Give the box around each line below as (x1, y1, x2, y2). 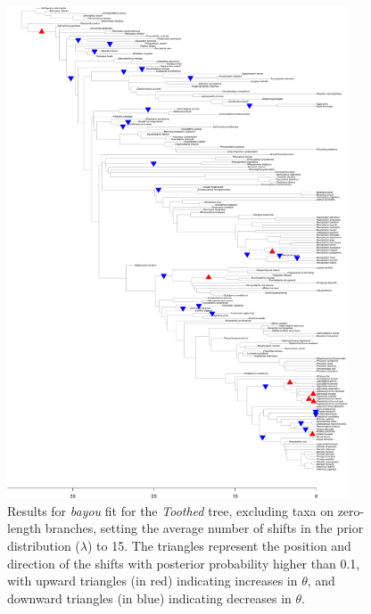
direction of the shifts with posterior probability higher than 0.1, (7, 553, 360, 572)
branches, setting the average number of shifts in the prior (45, 519, 364, 537)
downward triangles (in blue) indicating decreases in (7, 588, 292, 607)
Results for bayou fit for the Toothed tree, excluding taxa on (7, 501, 334, 520)
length (7, 519, 42, 537)
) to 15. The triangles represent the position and (87, 536, 351, 554)
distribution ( (7, 536, 80, 554)
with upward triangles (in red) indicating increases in (7, 571, 298, 590)
